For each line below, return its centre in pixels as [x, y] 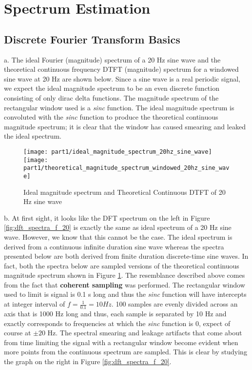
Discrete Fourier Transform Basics [92, 39]
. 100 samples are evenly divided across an [174, 304]
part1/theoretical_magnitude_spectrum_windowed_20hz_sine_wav [126, 168]
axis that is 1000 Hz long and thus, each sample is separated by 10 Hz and [115, 313]
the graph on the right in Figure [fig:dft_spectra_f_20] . [88, 361]
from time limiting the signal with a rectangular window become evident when [121, 342]
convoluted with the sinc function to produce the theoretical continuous [111, 117]
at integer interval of [35, 304]
